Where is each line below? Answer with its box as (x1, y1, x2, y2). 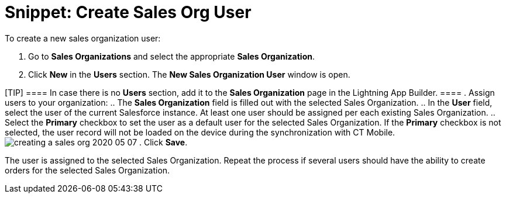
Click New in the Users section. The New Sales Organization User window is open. (28, 69, 350, 79)
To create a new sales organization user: (5, 33, 161, 43)
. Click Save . (139, 137, 188, 147)
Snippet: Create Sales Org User (5, 2, 252, 22)
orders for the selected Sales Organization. (5, 165, 170, 175)
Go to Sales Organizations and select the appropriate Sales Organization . (28, 51, 315, 61)
